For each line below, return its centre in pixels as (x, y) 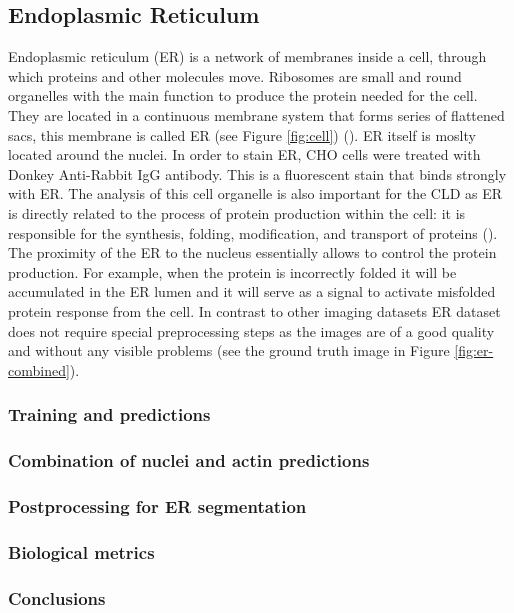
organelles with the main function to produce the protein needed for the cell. (243, 95)
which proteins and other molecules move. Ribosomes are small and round (235, 75)
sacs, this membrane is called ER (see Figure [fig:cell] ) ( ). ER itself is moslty (242, 134)
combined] (39, 369)
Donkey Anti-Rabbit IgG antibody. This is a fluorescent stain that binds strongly (257, 173)
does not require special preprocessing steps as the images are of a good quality (251, 330)
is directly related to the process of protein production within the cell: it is (237, 212)
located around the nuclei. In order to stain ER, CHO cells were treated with (244, 154)
